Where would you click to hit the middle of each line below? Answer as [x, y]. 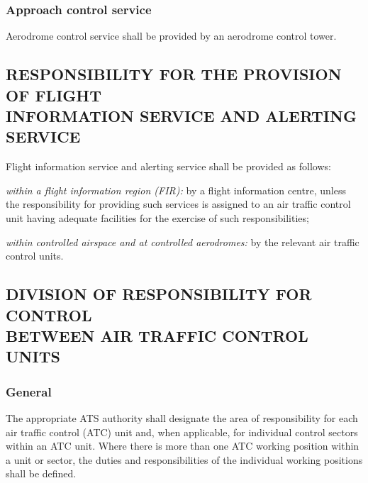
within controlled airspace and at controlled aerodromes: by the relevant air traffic [183, 241]
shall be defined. [41, 473]
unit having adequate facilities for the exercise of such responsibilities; [157, 217]
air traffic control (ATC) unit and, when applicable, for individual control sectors [182, 432]
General [29, 391]
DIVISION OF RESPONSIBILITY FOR [159, 294]
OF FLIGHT [54, 95]
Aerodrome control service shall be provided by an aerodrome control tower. [171, 36]
